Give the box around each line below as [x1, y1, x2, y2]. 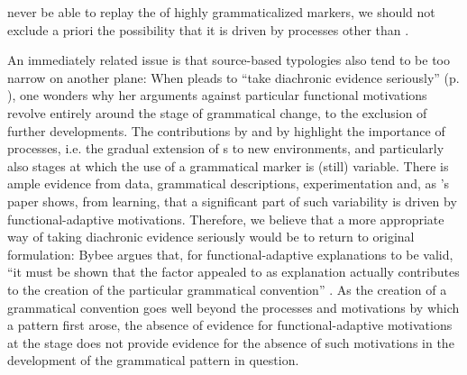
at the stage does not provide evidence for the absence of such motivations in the [7, 333, 454, 352]
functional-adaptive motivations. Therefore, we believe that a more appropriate [7, 209, 444, 228]
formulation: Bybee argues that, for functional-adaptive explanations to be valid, [7, 244, 453, 263]
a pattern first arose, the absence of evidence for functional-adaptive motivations [7, 316, 453, 334]
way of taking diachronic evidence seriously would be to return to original [7, 227, 415, 246]
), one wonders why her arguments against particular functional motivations [7, 86, 427, 105]
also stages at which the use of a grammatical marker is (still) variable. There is [7, 156, 449, 175]
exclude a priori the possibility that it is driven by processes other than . [7, 20, 409, 39]
